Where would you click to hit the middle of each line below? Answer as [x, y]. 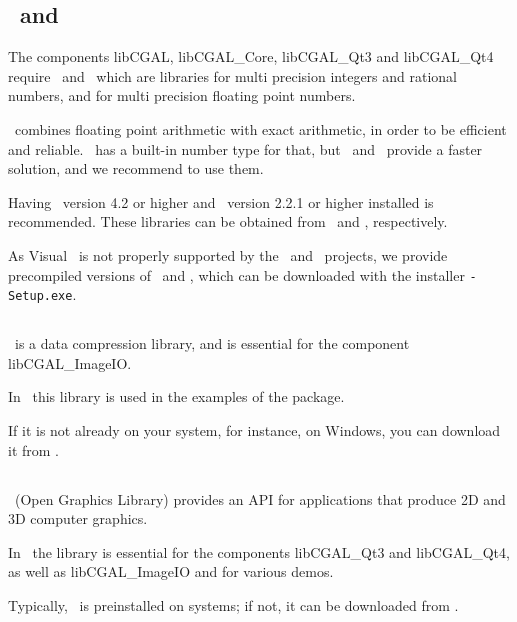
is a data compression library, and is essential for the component [212, 343]
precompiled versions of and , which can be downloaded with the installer [236, 274]
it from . [33, 449]
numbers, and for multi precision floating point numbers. [182, 95]
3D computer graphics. [78, 518]
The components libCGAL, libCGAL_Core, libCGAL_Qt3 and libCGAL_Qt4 [251, 56]
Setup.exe [40, 296]
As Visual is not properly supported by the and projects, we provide [228, 254]
